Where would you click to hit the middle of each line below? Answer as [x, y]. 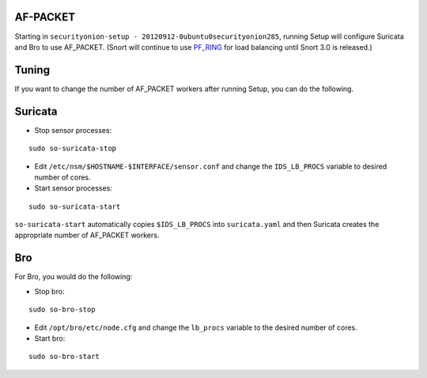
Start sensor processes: [73, 188]
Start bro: [50, 338]
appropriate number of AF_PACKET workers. [87, 235]
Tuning [32, 70]
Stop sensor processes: [73, 130]
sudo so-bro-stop [62, 310]
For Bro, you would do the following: [74, 277]
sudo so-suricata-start [75, 206]
